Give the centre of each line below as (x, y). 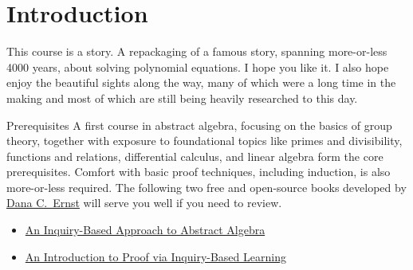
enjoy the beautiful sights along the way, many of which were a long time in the (201, 82)
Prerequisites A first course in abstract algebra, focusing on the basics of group (199, 125)
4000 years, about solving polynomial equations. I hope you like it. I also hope (198, 67)
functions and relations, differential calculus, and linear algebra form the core (195, 156)
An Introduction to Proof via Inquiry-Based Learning (155, 256)
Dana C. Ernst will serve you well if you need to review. (144, 203)
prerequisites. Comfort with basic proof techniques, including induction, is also (199, 172)
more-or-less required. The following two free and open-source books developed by (206, 187)
